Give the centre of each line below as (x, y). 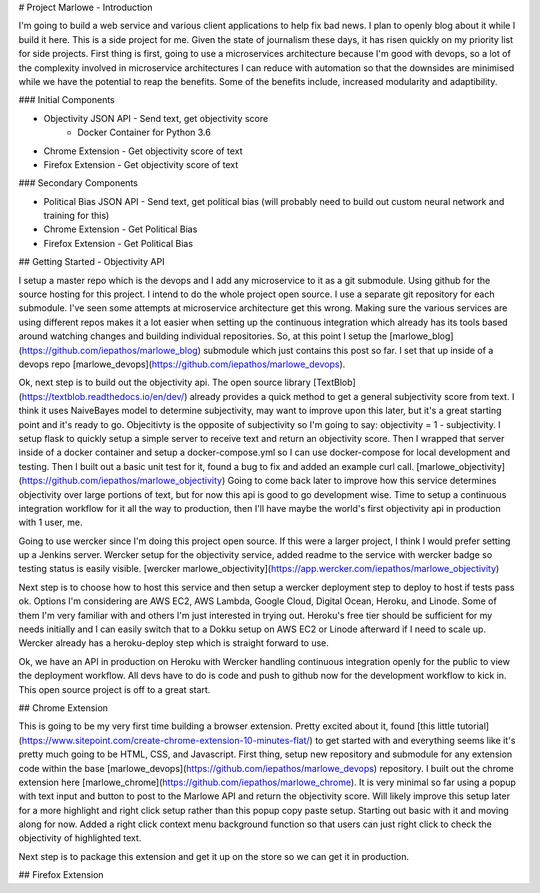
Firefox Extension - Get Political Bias (118, 243)
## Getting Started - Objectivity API (91, 262)
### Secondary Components (78, 183)
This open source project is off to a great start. (114, 689)
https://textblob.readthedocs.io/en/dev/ (103, 396)
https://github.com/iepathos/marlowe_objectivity (122, 481)
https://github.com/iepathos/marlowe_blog (110, 350)
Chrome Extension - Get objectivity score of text (143, 151)
